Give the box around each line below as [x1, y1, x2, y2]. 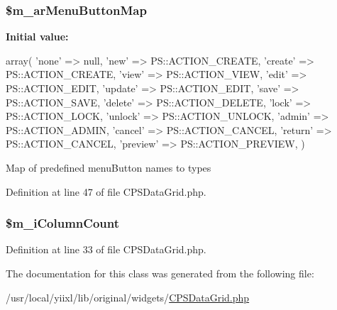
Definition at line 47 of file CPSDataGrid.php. [6, 184, 206, 199]
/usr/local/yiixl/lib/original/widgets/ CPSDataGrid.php [6, 289, 250, 304]
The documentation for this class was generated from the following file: [6, 265, 314, 280]
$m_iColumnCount [6, 214, 120, 232]
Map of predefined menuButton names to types [6, 160, 211, 175]
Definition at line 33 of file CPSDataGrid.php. [6, 242, 206, 257]
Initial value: [6, 29, 69, 44]
